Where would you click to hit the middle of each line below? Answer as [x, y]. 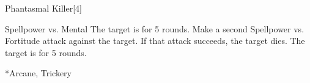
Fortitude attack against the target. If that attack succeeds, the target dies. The [155, 41]
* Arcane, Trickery [39, 73]
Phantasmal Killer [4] [43, 8]
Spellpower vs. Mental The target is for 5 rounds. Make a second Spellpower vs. [155, 28]
